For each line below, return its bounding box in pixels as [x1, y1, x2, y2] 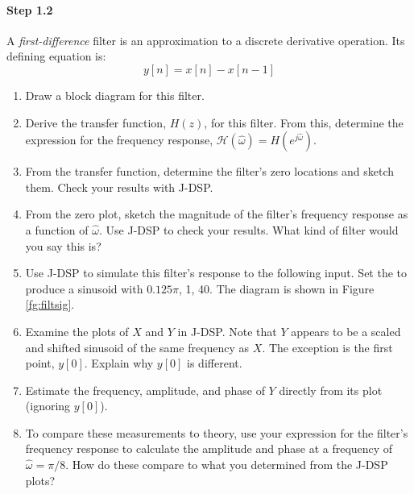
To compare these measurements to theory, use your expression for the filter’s [25, 424, 408, 441]
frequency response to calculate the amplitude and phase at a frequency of [25, 440, 393, 457]
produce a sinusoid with [25, 280, 143, 297]
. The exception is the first [262, 338, 393, 355]
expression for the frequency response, [25, 131, 213, 148]
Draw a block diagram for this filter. [25, 86, 205, 103]
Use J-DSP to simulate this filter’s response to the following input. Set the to [25, 264, 408, 281]
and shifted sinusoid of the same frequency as [25, 338, 250, 355]
